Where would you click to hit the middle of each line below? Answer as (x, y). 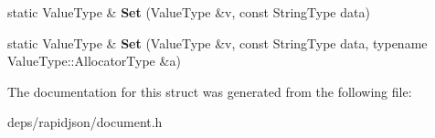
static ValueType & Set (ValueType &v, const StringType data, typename (217, 42)
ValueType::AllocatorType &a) (94, 61)
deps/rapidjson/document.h (85, 122)
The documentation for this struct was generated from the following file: (210, 91)
